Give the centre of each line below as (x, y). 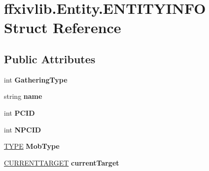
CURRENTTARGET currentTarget (62, 162)
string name (23, 96)
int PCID (19, 112)
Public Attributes (50, 59)
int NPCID (23, 129)
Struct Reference (63, 27)
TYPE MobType (32, 146)
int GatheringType (36, 79)
